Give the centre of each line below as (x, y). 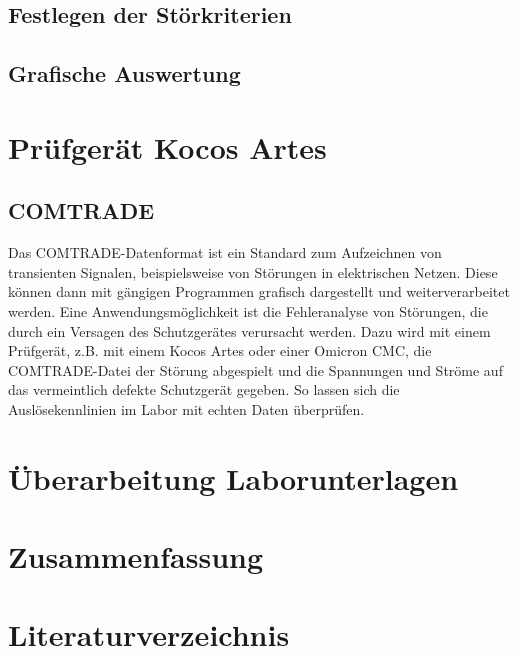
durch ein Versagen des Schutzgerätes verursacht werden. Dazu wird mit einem (249, 330)
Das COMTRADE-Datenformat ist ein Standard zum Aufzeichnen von (225, 252)
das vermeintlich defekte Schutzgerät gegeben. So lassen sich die (204, 389)
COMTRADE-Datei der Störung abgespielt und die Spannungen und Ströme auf (255, 369)
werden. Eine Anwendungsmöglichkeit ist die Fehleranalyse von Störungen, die (248, 310)
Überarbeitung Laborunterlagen (233, 477)
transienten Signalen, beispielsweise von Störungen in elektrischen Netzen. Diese (253, 271)
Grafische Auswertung (124, 73)
